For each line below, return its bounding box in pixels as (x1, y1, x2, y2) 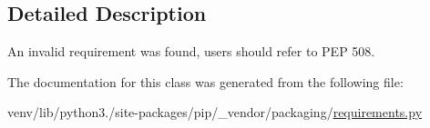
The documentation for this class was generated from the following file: (7, 72, 404, 91)
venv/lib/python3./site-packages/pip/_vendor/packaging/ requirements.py (7, 103, 423, 122)
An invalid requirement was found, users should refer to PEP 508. (7, 42, 375, 61)
